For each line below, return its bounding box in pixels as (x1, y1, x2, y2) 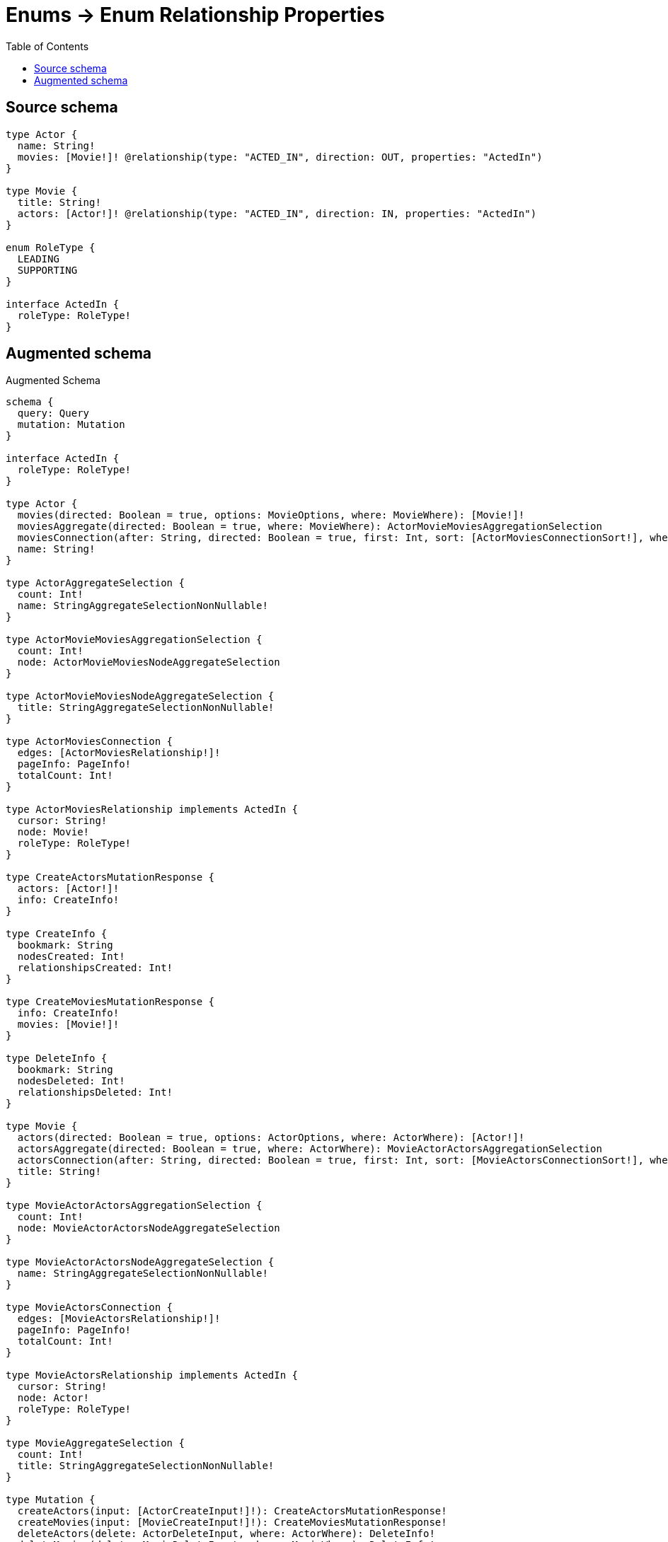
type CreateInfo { (6, 928, 108, 940)
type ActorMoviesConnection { (6, 736, 173, 748)
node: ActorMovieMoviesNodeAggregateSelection (17, 656, 280, 668)
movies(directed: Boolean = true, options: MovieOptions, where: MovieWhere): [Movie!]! (17, 509, 525, 521)
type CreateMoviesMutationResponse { (6, 996, 215, 1008)
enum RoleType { (6, 241, 96, 253)
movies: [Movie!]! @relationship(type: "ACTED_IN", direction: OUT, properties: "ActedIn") (17, 151, 543, 163)
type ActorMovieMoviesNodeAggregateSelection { (6, 690, 275, 702)
